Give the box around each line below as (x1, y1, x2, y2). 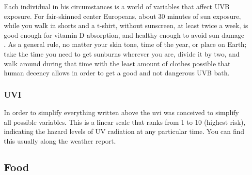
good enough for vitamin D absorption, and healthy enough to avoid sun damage (4, 29, 244, 40)
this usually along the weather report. (4, 135, 116, 146)
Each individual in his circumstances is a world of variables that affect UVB (4, 1, 230, 11)
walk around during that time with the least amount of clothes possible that (4, 58, 231, 68)
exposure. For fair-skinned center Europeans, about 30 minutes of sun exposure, (4, 11, 241, 21)
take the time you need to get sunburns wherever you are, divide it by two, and (4, 48, 240, 58)
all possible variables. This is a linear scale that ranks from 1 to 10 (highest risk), (4, 117, 246, 127)
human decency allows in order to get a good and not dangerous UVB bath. (4, 68, 230, 78)
